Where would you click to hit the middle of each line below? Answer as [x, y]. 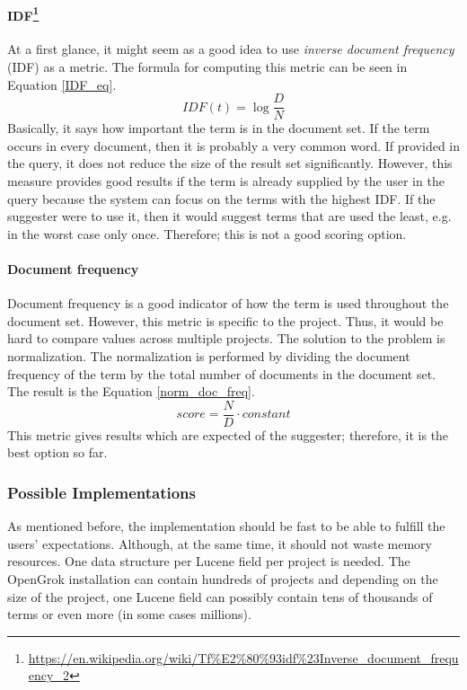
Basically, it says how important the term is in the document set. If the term [219, 128]
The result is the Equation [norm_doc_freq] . [131, 391]
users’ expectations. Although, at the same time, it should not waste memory [220, 543]
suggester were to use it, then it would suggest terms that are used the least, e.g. [229, 216]
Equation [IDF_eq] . [62, 84]
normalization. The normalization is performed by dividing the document [209, 356]
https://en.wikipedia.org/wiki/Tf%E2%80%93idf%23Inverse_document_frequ [243, 657]
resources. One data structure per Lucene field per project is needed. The [209, 561]
